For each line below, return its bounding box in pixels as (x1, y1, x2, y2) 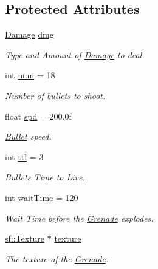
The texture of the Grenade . (5, 252, 109, 265)
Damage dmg (5, 28, 54, 41)
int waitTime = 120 (5, 191, 78, 203)
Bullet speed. (5, 130, 52, 143)
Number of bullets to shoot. (5, 89, 106, 101)
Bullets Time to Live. (5, 171, 85, 183)
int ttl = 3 (5, 150, 44, 163)
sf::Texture (5, 232, 45, 245)
